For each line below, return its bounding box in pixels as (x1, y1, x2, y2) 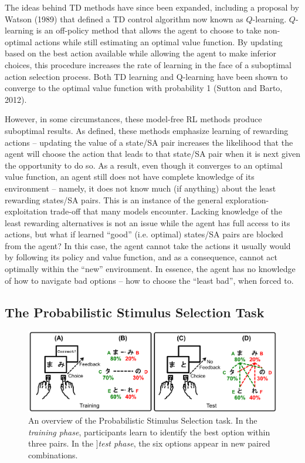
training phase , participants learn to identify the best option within (28, 425, 270, 438)
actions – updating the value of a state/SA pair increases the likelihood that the (5, 136, 293, 148)
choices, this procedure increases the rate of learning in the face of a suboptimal (5, 58, 292, 71)
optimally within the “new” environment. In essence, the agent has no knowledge (5, 263, 296, 275)
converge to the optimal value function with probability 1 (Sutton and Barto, (5, 82, 283, 94)
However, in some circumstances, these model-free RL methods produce (5, 113, 262, 125)
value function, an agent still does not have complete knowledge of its (5, 170, 255, 183)
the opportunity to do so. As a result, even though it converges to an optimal (5, 159, 283, 171)
